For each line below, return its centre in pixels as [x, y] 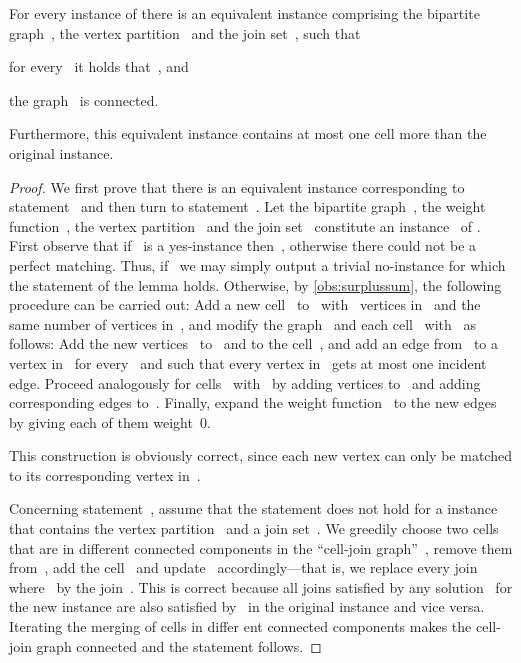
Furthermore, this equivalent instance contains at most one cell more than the [248, 133]
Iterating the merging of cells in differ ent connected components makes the [240, 626]
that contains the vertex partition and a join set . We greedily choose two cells [254, 528]
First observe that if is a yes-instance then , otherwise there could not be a [243, 245]
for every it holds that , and [99, 66]
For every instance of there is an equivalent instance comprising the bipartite [244, 13]
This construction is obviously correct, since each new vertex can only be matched [260, 455]
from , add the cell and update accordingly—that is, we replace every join [243, 567]
